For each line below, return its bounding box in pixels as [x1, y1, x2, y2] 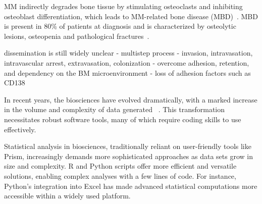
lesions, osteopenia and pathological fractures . [4, 30, 149, 41]
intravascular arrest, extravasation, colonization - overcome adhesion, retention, [4, 57, 249, 68]
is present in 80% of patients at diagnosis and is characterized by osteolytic [4, 21, 236, 31]
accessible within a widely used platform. [4, 190, 131, 201]
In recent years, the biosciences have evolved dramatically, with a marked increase [4, 94, 257, 105]
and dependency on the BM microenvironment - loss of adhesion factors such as [4, 67, 251, 78]
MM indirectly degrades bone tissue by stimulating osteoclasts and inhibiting [4, 1, 243, 11]
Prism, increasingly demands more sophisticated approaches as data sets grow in [4, 150, 253, 161]
